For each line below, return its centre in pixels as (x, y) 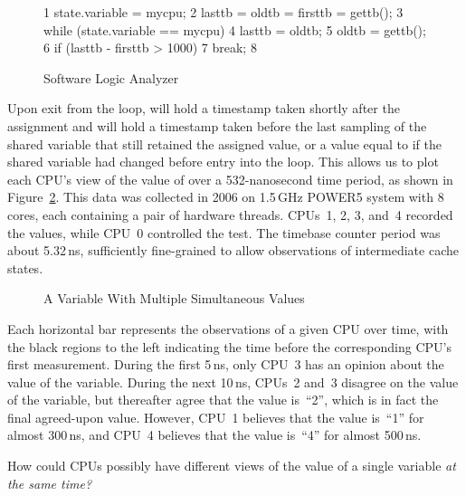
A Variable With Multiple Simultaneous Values (174, 298)
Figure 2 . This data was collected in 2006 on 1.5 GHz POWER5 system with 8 (226, 197)
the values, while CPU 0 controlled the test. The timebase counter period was (224, 232)
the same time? (50, 483)
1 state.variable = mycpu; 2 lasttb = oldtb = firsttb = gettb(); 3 (223, 12)
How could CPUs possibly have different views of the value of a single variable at (232, 466)
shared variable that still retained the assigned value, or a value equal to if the (224, 143)
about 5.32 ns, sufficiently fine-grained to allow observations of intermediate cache (233, 250)
